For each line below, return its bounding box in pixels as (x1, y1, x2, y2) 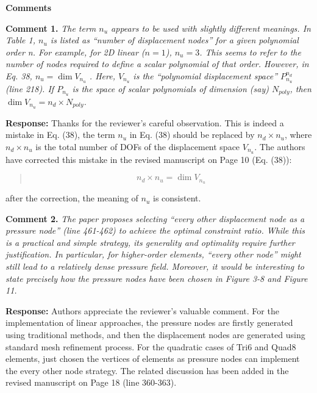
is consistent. (153, 192, 201, 204)
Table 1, (5, 34, 36, 46)
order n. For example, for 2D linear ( (5, 45, 145, 58)
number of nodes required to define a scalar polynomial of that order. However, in (5, 57, 309, 70)
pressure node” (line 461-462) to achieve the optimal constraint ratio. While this (5, 224, 305, 237)
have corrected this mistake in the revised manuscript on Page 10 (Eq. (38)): (5, 153, 292, 165)
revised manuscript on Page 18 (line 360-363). (5, 376, 177, 389)
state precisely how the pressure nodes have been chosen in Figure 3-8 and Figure (5, 272, 308, 284)
